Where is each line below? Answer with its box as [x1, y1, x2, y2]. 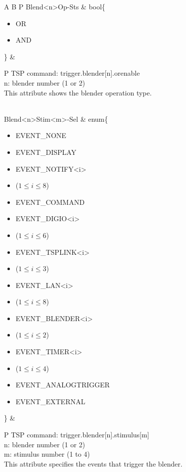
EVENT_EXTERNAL [15, 396, 86, 406]
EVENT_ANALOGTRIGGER [15, 379, 110, 390]
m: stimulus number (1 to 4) [4, 449, 90, 459]
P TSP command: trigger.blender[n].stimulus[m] [4, 429, 149, 440]
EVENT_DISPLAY [15, 146, 77, 157]
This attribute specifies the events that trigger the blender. [4, 458, 183, 469]
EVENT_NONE [15, 130, 66, 141]
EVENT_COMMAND [15, 196, 85, 207]
